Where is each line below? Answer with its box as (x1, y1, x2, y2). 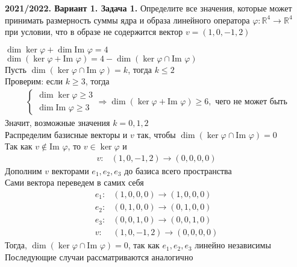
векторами (51, 164, 89, 177)
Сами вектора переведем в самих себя (5, 176, 144, 189)
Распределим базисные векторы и (5, 128, 128, 140)
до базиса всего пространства (124, 164, 232, 177)
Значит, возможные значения (5, 116, 110, 128)
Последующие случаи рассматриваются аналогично (5, 250, 193, 263)
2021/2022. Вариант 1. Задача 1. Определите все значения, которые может (5, 2, 292, 14)
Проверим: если (5, 75, 63, 87)
